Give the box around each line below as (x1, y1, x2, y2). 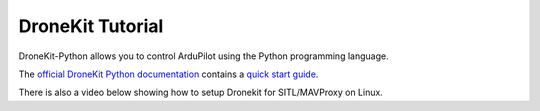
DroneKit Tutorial (18, 15, 164, 37)
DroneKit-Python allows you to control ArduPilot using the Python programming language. (18, 50, 389, 62)
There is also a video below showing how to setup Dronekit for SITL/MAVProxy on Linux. (18, 86, 384, 99)
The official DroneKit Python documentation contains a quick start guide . (18, 68, 319, 80)
